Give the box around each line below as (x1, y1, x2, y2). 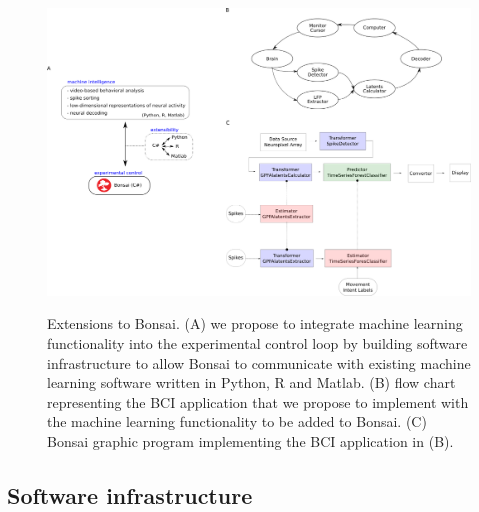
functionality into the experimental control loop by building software (47, 332, 468, 353)
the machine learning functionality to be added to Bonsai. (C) (47, 411, 427, 432)
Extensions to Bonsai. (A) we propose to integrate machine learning (47, 313, 463, 334)
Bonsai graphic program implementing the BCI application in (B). (47, 430, 454, 451)
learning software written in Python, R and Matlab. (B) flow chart (47, 372, 456, 393)
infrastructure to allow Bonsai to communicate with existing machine (47, 352, 471, 373)
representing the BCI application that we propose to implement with (47, 391, 469, 412)
